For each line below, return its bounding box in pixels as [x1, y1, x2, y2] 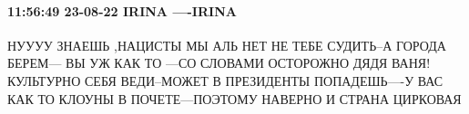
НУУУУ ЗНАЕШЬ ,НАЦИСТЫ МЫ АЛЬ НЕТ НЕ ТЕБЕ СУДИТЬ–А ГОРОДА [7, 35, 446, 54]
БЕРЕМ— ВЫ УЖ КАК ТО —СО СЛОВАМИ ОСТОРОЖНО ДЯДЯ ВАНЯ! [7, 53, 431, 72]
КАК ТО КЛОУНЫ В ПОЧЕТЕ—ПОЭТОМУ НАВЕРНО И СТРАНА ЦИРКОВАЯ [7, 89, 462, 108]
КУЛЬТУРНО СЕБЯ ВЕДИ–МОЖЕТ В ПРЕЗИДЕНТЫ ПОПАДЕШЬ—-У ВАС [7, 71, 444, 90]
